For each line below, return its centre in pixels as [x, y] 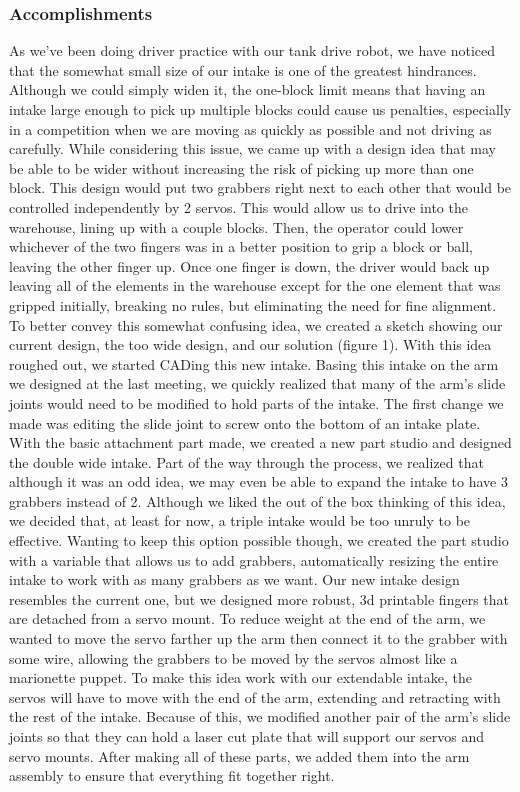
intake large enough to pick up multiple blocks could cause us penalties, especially [260, 109]
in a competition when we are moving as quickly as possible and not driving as [250, 128]
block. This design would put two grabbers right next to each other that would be [260, 187]
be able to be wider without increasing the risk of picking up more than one [241, 167]
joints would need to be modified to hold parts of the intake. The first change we [256, 402]
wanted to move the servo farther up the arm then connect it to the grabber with [258, 638]
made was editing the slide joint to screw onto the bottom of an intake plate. [245, 422]
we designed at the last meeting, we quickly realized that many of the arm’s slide [257, 383]
